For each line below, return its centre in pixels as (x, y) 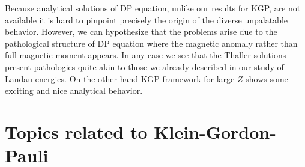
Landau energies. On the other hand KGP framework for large (120, 78)
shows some (267, 78)
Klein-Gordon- (215, 131)
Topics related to (76, 131)
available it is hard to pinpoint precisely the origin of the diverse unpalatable (146, 20)
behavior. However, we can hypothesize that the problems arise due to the (141, 32)
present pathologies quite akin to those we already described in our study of (144, 66)
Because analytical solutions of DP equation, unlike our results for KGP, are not (153, 8)
